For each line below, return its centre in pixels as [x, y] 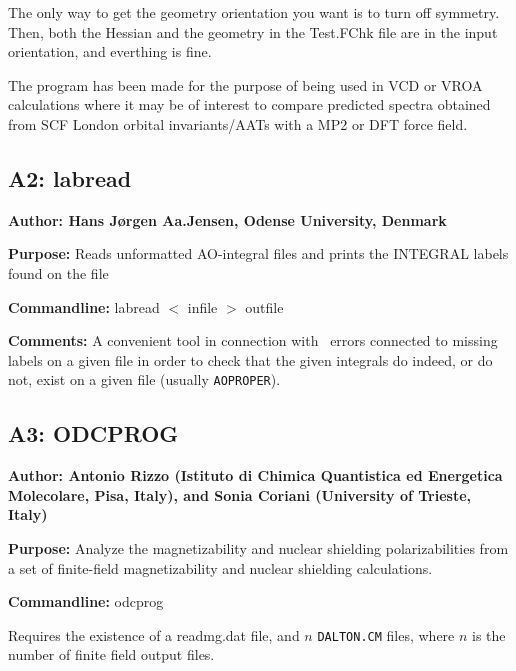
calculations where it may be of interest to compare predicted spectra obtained [249, 104]
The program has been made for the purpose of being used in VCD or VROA [245, 84]
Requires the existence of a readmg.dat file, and [154, 634]
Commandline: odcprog [86, 601]
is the [489, 634]
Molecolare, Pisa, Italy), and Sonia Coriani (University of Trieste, [240, 494]
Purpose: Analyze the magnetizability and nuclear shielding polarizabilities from [258, 547]
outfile [264, 306]
